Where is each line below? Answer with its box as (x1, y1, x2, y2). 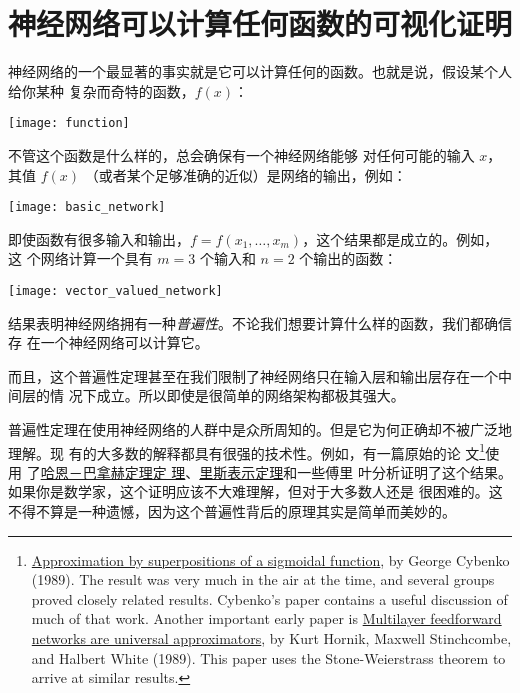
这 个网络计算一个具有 (8, 248, 153, 269)
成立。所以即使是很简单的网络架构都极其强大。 (96, 385, 405, 406)
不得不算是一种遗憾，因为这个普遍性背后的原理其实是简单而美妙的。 (8, 501, 456, 522)
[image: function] (8, 116, 130, 131)
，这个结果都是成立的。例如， (302, 228, 499, 249)
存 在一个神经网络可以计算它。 (8, 332, 209, 353)
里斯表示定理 (199, 461, 284, 482)
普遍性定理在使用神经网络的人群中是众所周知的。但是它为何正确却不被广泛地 (8, 419, 512, 440)
